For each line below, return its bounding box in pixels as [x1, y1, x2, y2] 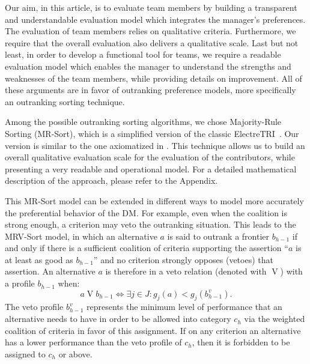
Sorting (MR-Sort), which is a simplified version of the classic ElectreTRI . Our [5, 127, 299, 139]
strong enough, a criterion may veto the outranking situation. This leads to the [5, 218, 296, 231]
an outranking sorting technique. [5, 95, 125, 108]
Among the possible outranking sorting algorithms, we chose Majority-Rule [5, 115, 282, 128]
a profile [5, 277, 35, 290]
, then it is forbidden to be [192, 336, 290, 348]
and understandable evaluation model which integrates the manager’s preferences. [5, 13, 306, 25]
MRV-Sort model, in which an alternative [5, 229, 157, 242]
